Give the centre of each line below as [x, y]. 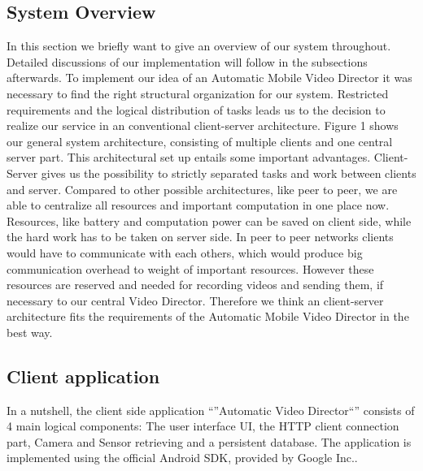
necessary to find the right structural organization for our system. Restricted [198, 93]
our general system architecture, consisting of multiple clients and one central [200, 141]
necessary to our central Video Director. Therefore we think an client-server [195, 300]
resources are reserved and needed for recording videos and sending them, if [195, 285]
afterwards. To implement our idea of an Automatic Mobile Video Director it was [209, 78]
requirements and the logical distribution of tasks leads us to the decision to [196, 109]
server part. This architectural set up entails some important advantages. [189, 157]
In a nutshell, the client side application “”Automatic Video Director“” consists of [211, 410]
